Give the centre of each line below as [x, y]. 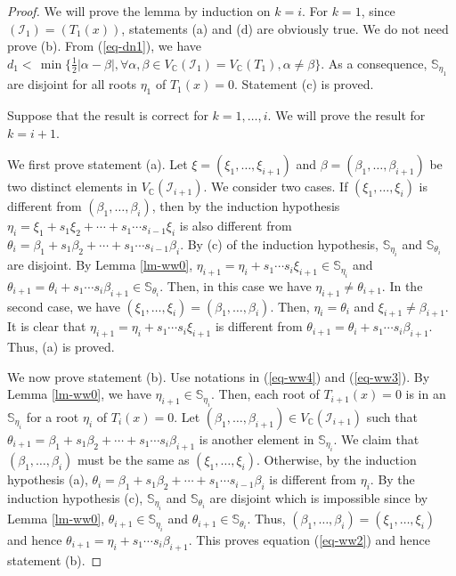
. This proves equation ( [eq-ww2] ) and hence [309, 539]
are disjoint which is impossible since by [319, 497]
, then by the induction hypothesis [246, 206]
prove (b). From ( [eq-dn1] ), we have [105, 46]
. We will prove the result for [346, 114]
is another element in [256, 438]
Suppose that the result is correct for [108, 114]
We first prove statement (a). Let [98, 164]
